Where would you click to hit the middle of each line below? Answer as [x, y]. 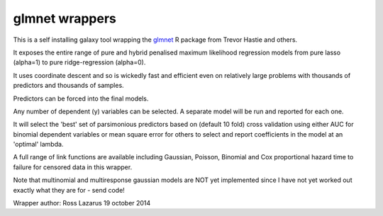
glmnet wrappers [65, 18]
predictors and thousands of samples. [68, 86]
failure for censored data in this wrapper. [73, 167]
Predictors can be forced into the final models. [81, 98]
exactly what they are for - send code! [69, 190]
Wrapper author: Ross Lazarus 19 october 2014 [82, 203]
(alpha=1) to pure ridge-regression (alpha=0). [79, 62]
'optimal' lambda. [38, 144]
